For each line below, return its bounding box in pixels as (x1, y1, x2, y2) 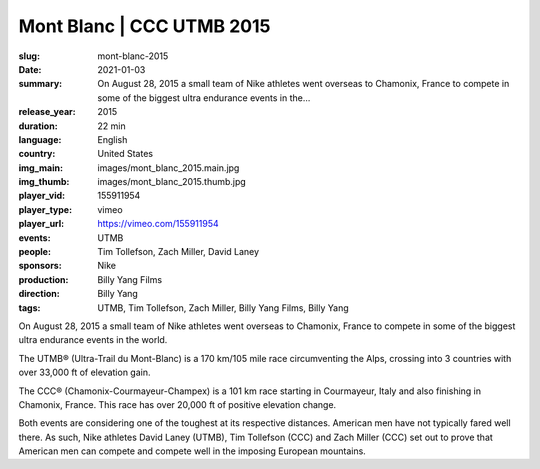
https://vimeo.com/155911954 (97, 218, 219, 230)
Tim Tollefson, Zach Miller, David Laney (97, 246, 260, 258)
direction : (18, 288, 60, 300)
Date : (18, 63, 42, 75)
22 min (97, 120, 126, 132)
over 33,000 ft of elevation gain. (18, 366, 151, 379)
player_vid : (18, 190, 65, 202)
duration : (18, 120, 59, 132)
